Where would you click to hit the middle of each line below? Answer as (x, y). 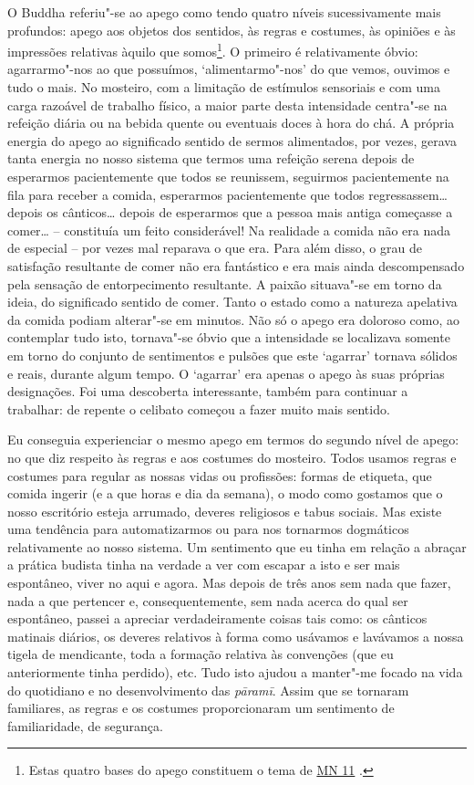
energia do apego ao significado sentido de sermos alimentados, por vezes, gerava (232, 140)
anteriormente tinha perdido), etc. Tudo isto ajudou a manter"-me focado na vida (235, 672)
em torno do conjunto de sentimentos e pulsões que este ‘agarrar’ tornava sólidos (232, 355)
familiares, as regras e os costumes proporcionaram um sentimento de (201, 708)
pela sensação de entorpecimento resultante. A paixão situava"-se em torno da (225, 283)
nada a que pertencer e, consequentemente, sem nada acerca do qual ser (208, 600)
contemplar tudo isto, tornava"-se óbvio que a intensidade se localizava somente (229, 337)
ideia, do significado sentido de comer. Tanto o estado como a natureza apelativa (232, 302)
